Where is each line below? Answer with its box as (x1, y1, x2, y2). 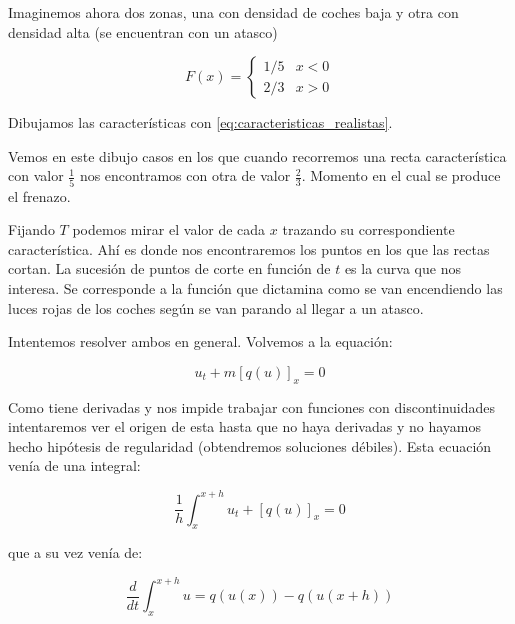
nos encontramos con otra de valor (79, 165, 291, 186)
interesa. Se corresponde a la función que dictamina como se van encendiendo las (8, 278, 503, 299)
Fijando (8, 219, 55, 240)
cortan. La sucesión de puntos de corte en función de (8, 258, 331, 279)
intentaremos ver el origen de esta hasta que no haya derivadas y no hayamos (8, 416, 481, 437)
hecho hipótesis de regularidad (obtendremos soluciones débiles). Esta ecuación (8, 435, 492, 456)
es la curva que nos (344, 258, 461, 279)
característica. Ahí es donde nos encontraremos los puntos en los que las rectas (8, 238, 490, 259)
